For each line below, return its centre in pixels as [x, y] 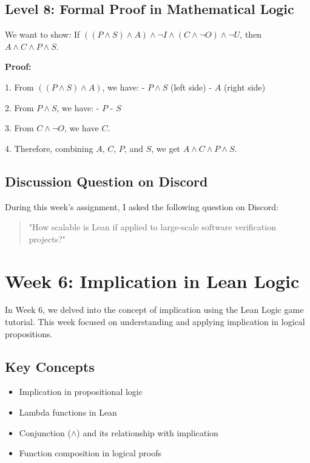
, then [251, 34]
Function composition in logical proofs [90, 453]
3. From [19, 128]
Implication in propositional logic [81, 392]
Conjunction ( [45, 432]
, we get [166, 148]
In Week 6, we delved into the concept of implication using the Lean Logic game [154, 310]
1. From [19, 87]
